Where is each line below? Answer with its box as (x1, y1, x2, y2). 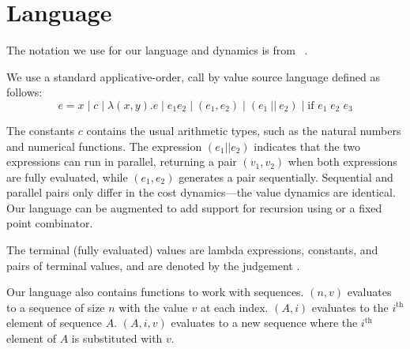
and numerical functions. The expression (6, 137, 202, 154)
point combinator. (6, 215, 93, 231)
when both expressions (288, 153, 397, 170)
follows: (6, 84, 43, 100)
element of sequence (6, 314, 102, 331)
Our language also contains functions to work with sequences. (6, 283, 304, 300)
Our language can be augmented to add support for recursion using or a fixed (6, 199, 382, 216)
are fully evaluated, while (6, 168, 128, 185)
